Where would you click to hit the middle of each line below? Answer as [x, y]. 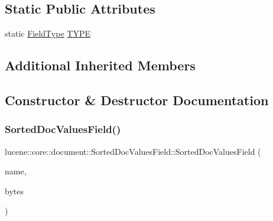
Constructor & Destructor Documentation [137, 100]
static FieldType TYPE [48, 33]
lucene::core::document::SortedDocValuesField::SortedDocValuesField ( [133, 151]
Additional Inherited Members [100, 65]
